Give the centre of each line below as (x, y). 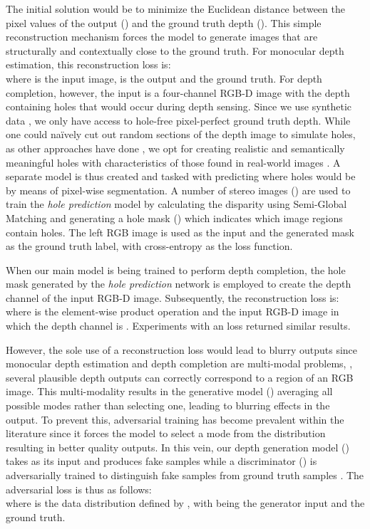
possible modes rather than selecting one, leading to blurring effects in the (168, 405)
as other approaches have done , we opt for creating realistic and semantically (175, 148)
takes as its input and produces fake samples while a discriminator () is (161, 461)
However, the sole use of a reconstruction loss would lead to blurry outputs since (182, 349)
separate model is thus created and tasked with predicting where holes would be (181, 176)
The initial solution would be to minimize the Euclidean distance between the (175, 9)
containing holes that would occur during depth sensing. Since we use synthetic (179, 106)
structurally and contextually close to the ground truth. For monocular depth (175, 50)
